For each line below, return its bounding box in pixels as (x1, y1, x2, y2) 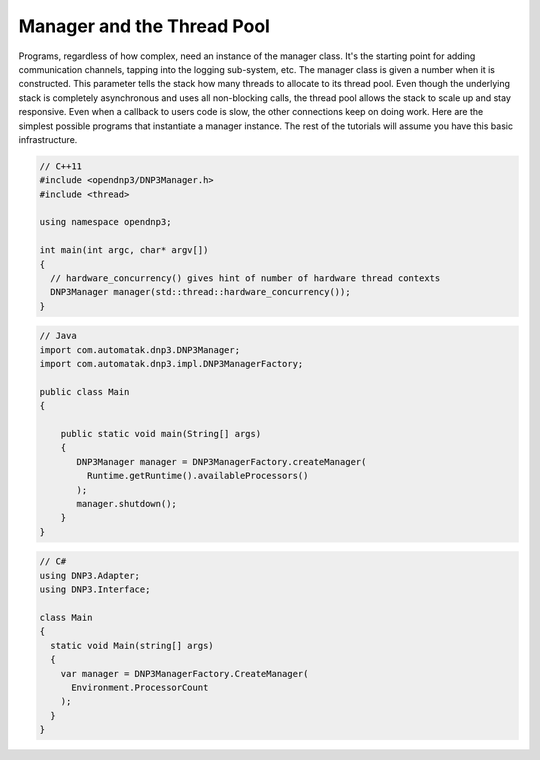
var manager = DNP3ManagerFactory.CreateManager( (60, 668, 309, 679)
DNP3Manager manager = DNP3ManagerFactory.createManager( (76, 456, 367, 467)
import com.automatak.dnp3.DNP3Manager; (39, 344, 240, 355)
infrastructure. (18, 133, 78, 145)
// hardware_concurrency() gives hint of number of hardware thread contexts (50, 273, 441, 284)
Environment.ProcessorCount (71, 681, 209, 693)
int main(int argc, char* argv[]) (39, 245, 209, 256)
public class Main (39, 386, 130, 397)
